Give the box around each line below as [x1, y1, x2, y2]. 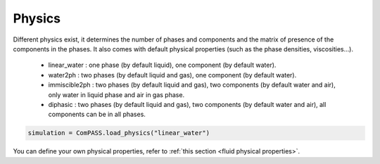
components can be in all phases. [48, 110, 146, 119]
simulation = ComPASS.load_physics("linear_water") [27, 129, 210, 137]
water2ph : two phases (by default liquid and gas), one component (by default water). [48, 70, 297, 79]
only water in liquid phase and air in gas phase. [48, 90, 185, 99]
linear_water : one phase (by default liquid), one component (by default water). [48, 61, 277, 70]
